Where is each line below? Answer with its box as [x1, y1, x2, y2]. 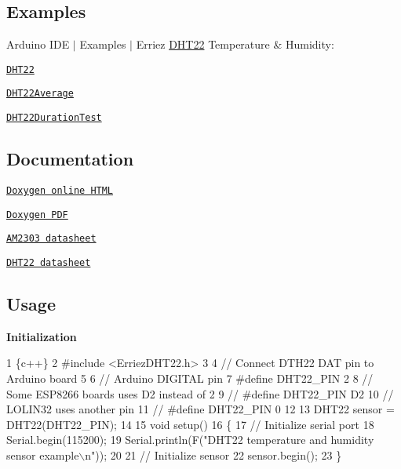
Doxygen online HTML [6, 184, 114, 196]
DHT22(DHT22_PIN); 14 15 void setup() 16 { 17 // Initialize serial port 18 [6, 416, 374, 432]
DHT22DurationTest [6, 112, 102, 124]
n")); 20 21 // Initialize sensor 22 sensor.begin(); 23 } [85, 446, 342, 463]
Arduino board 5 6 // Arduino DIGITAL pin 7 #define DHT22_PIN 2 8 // [6, 369, 374, 386]
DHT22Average [6, 88, 74, 100]
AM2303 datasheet [6, 233, 97, 245]
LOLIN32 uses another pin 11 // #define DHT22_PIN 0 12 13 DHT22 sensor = [6, 401, 395, 417]
